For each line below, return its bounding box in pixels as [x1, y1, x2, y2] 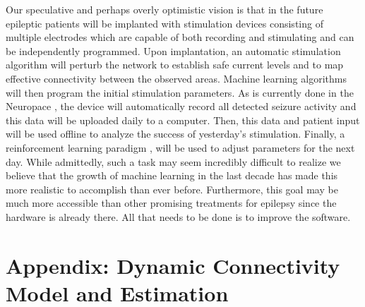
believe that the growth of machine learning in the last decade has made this [6, 168, 338, 183]
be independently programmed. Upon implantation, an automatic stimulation [6, 43, 341, 58]
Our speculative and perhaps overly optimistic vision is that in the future [6, 2, 323, 16]
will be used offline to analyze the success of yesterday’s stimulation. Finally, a [6, 126, 345, 141]
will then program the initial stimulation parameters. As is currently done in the [6, 85, 354, 100]
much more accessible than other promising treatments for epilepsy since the [6, 195, 337, 210]
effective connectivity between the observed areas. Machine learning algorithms [6, 71, 347, 85]
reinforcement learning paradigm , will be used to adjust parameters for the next [6, 140, 355, 155]
